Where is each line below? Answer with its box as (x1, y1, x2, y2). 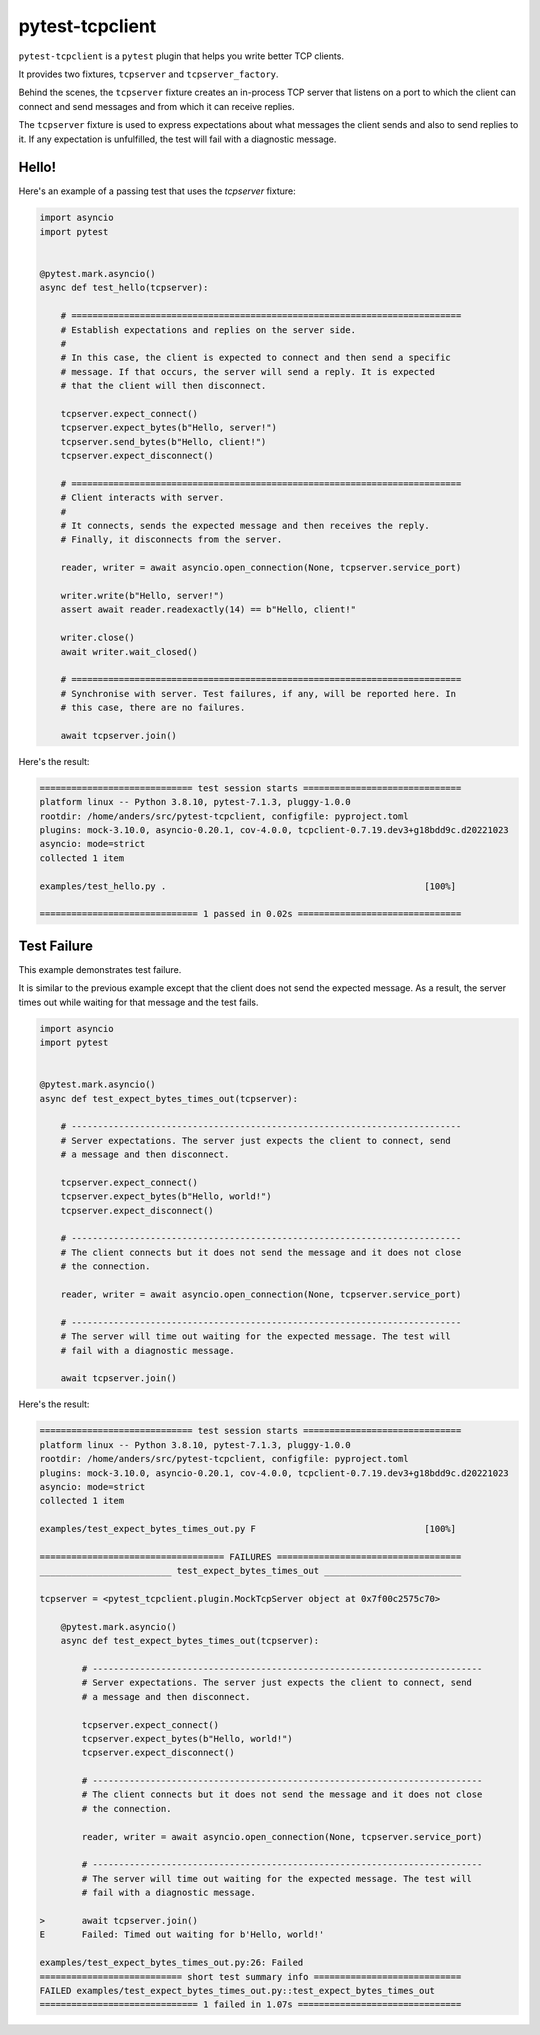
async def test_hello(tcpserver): (39, 282, 209, 294)
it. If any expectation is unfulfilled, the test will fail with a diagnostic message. (18, 133, 337, 145)
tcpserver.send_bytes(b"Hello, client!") (60, 436, 267, 447)
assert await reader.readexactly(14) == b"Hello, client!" (60, 604, 357, 615)
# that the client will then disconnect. (60, 380, 267, 392)
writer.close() (60, 632, 135, 644)
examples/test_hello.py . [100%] (39, 880, 457, 892)
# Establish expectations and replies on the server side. (60, 324, 357, 335)
